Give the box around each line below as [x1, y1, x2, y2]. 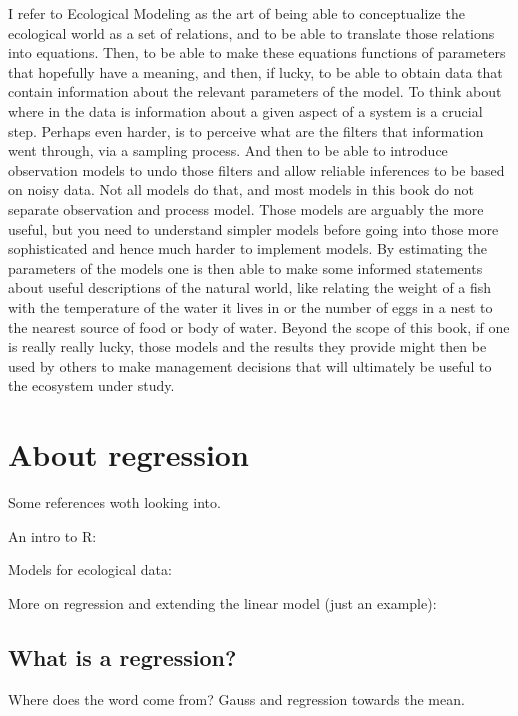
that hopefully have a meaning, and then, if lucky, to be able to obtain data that [8, 61, 503, 82]
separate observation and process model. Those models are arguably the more [8, 198, 484, 219]
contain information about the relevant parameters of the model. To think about [8, 81, 502, 102]
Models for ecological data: [8, 559, 172, 580]
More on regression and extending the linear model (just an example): [8, 592, 437, 613]
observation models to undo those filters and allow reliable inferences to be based [8, 159, 505, 180]
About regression [8, 434, 249, 475]
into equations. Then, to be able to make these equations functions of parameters [8, 42, 506, 63]
